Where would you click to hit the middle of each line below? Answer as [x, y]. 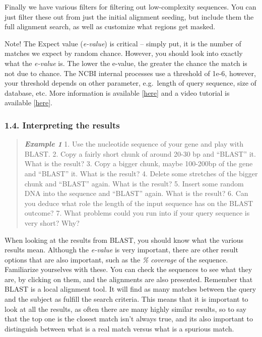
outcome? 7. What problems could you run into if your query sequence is [137, 213]
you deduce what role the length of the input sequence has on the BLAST [139, 203]
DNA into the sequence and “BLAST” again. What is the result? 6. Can [136, 193]
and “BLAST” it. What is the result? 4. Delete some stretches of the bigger [141, 173]
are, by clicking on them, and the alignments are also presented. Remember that [129, 279]
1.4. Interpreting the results [62, 125]
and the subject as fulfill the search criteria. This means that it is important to [126, 299]
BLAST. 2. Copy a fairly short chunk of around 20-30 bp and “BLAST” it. [140, 153]
